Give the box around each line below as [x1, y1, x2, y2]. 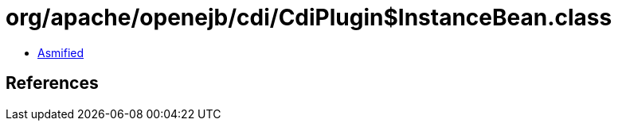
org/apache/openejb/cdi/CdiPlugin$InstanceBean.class [6, 4, 612, 31]
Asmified [37, 45, 84, 60]
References [6, 73, 99, 94]
